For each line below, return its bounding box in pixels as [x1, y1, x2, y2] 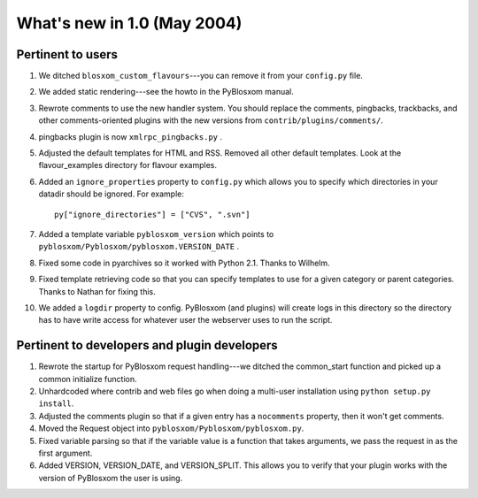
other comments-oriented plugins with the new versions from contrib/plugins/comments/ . [38, 115, 384, 126]
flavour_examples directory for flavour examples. [38, 160, 217, 171]
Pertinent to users [16, 47, 119, 62]
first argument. [38, 448, 93, 458]
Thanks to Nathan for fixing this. [38, 286, 157, 296]
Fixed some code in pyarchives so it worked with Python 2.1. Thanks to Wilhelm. [38, 257, 331, 268]
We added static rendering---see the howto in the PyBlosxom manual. [38, 87, 294, 97]
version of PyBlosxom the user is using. [38, 472, 183, 483]
